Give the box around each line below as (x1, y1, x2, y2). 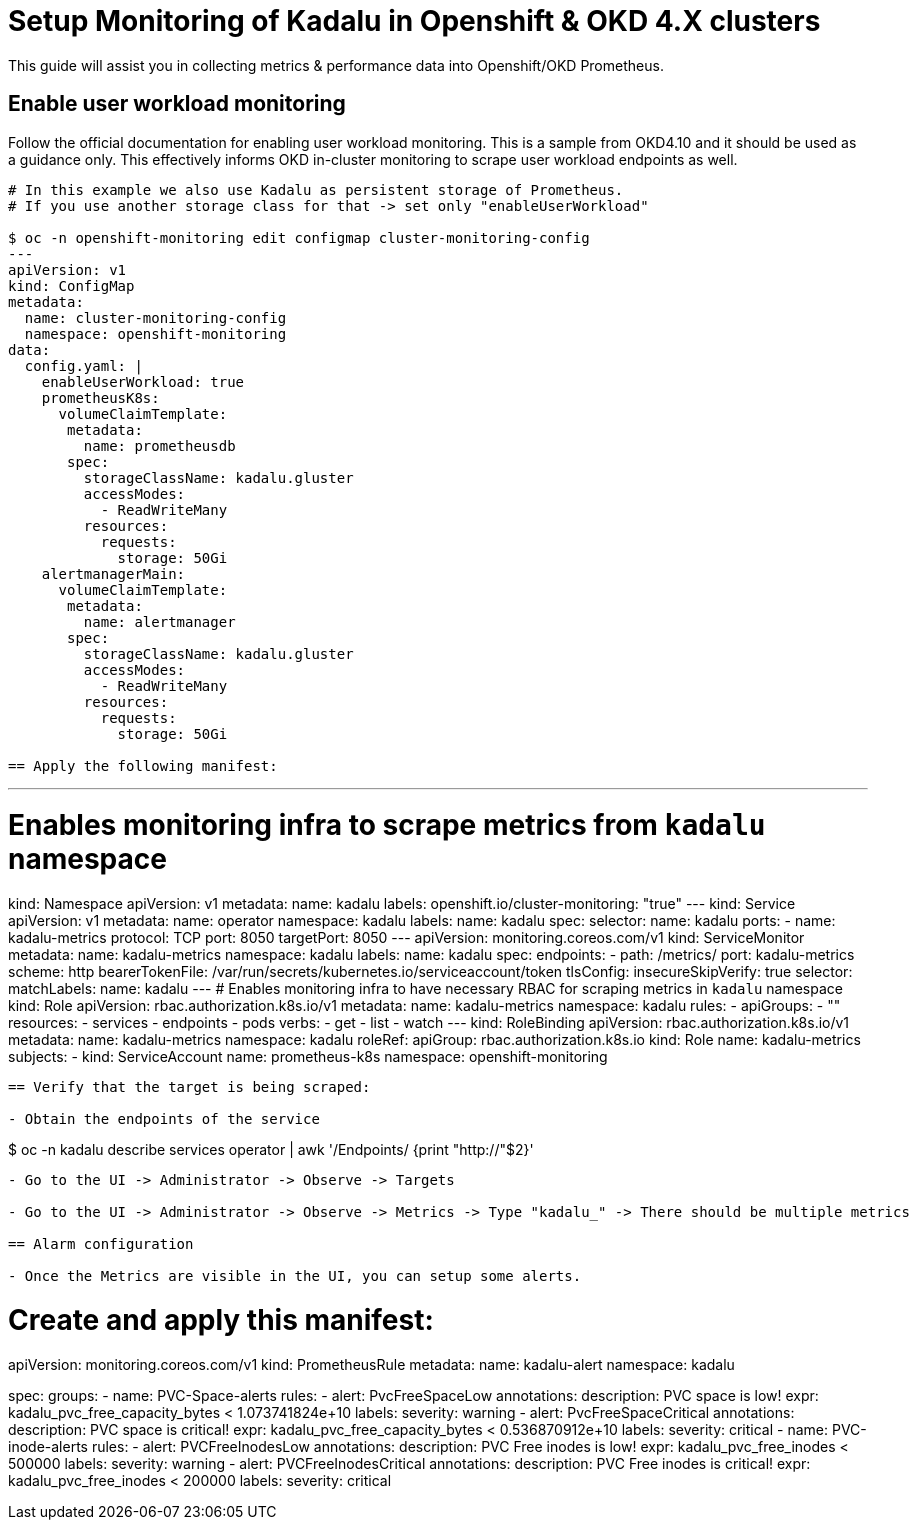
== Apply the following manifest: (8, 757, 278, 774)
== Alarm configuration (8, 1236, 194, 1253)
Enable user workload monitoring (8, 91, 346, 117)
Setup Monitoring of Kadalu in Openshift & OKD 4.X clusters (8, 4, 821, 38)
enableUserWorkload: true (41, 373, 245, 390)
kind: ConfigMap (8, 277, 135, 294)
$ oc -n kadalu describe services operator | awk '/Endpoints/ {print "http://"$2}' (8, 1141, 534, 1159)
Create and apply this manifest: (8, 1302, 434, 1337)
